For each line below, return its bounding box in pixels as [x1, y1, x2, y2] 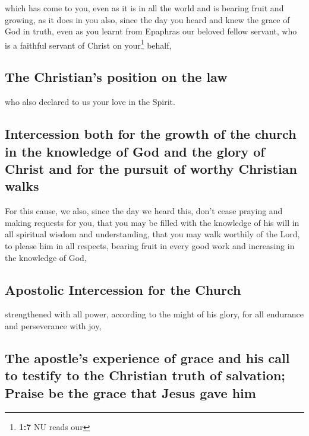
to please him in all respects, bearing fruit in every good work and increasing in [5, 239, 295, 252]
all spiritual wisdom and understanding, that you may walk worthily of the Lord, [5, 228, 300, 240]
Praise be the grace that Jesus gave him [5, 383, 256, 402]
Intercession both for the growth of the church [5, 125, 297, 143]
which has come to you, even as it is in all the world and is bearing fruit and [5, 2, 284, 14]
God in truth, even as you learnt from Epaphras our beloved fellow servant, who [5, 25, 297, 37]
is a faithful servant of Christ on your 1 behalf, [5, 37, 172, 51]
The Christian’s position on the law [5, 68, 228, 86]
